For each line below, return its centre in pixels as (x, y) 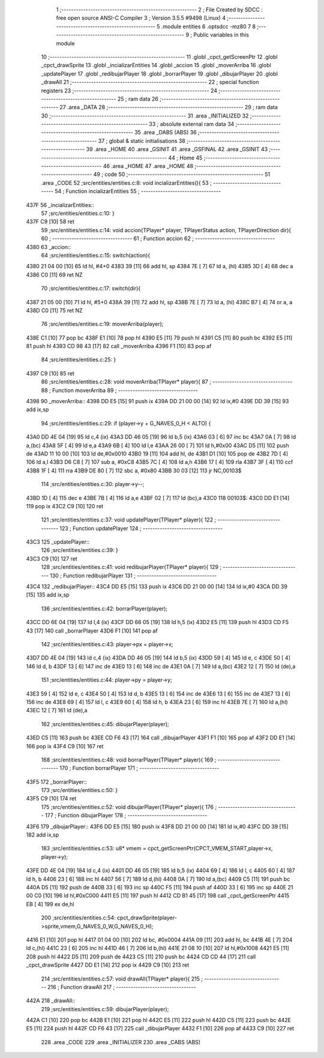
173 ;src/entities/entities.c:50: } (79, 790)
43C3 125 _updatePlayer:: (58, 542)
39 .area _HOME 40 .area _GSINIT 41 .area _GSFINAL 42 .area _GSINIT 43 (177, 149)
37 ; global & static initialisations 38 (142, 140)
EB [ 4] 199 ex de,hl (50, 904)
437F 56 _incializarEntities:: (60, 205)
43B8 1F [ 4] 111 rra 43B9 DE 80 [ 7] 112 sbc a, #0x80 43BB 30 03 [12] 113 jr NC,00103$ (134, 470)
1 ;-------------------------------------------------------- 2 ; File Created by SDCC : (160, 10)
